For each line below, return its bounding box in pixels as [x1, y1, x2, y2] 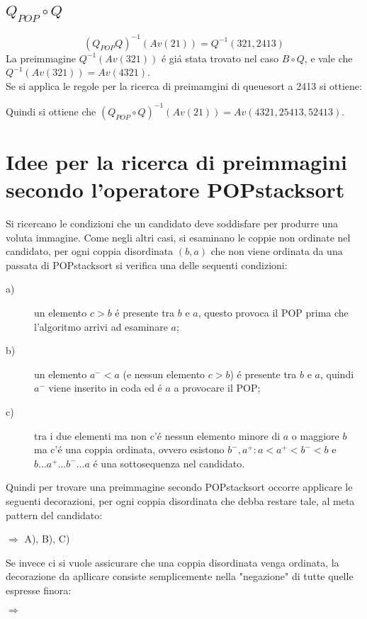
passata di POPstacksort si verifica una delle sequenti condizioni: [6, 257, 288, 272]
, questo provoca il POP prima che [198, 305, 349, 320]
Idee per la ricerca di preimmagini [6, 147, 347, 176]
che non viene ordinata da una [210, 244, 343, 259]
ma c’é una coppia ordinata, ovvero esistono [34, 442, 225, 457]
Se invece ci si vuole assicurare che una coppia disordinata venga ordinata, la [6, 555, 339, 569]
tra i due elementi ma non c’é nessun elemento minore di [34, 428, 281, 443]
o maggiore [291, 428, 339, 443]
